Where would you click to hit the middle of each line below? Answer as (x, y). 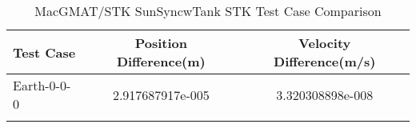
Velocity (325, 43)
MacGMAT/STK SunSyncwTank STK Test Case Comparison (208, 11)
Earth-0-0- (42, 85)
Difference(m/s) (325, 61)
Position (161, 43)
